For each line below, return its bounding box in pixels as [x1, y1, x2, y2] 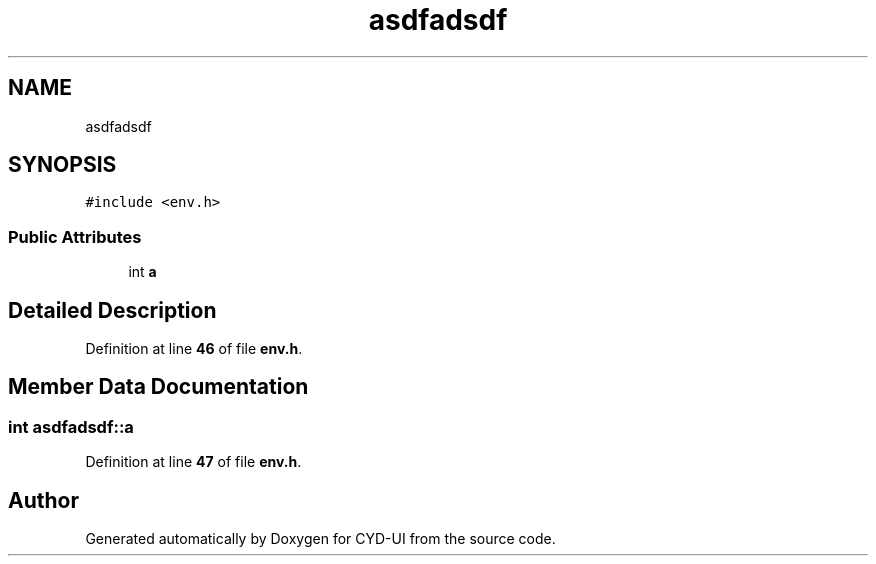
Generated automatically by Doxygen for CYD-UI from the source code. [85, 530, 556, 548]
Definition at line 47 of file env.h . [85, 453, 302, 471]
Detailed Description [8, 297, 217, 323]
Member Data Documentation [8, 374, 309, 400]
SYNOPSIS [8, 152, 117, 178]
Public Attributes [8, 226, 142, 247]
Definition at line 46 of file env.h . [85, 340, 303, 358]
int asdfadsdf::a [8, 416, 134, 437]
